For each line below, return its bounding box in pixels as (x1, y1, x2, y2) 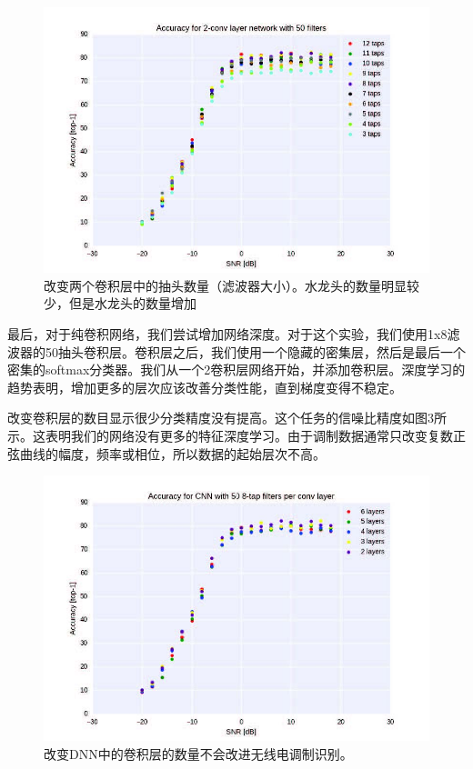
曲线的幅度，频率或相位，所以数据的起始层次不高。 (19, 444, 326, 463)
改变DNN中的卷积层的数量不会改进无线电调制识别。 (44, 744, 353, 763)
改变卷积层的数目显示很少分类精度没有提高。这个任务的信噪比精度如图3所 (7, 408, 447, 427)
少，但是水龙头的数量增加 (44, 294, 196, 313)
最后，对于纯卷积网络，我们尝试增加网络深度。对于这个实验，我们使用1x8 (7, 324, 448, 343)
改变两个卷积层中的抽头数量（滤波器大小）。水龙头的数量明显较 (44, 275, 419, 295)
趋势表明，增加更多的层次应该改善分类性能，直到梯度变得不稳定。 (7, 377, 402, 396)
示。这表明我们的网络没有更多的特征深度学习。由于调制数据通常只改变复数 (7, 425, 453, 444)
